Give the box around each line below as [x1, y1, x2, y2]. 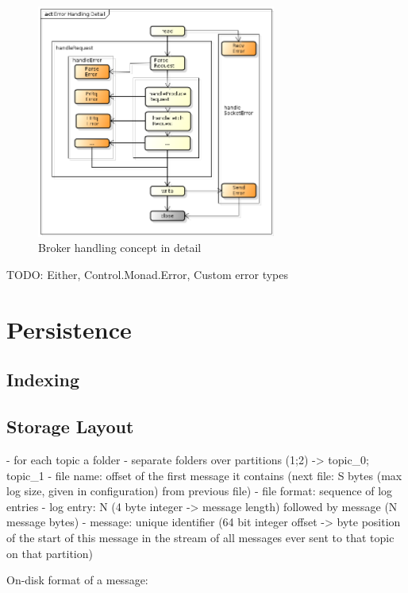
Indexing [6, 367, 80, 392]
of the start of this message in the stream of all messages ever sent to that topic [6, 529, 395, 545]
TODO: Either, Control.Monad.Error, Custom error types [6, 266, 288, 283]
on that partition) [6, 545, 93, 561]
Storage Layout [6, 414, 134, 439]
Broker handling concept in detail [38, 239, 202, 256]
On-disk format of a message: [6, 572, 148, 588]
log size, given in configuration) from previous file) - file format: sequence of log [6, 483, 393, 499]
